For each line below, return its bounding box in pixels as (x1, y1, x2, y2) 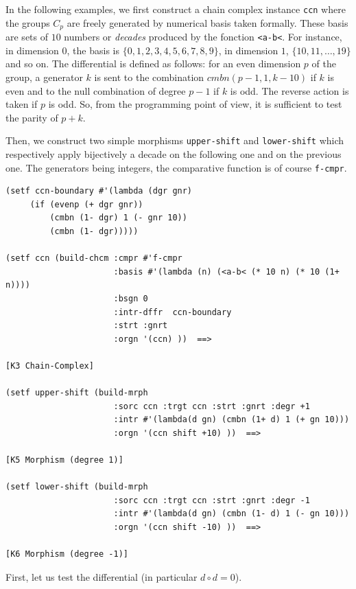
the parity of (5, 110, 58, 124)
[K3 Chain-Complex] (5, 360, 94, 371)
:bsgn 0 (113, 293, 148, 303)
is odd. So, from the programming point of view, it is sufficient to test (48, 97, 342, 111)
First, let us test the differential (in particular (5, 569, 198, 584)
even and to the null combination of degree (5, 83, 186, 97)
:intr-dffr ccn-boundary (113, 307, 232, 317)
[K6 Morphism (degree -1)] (5, 549, 128, 559)
